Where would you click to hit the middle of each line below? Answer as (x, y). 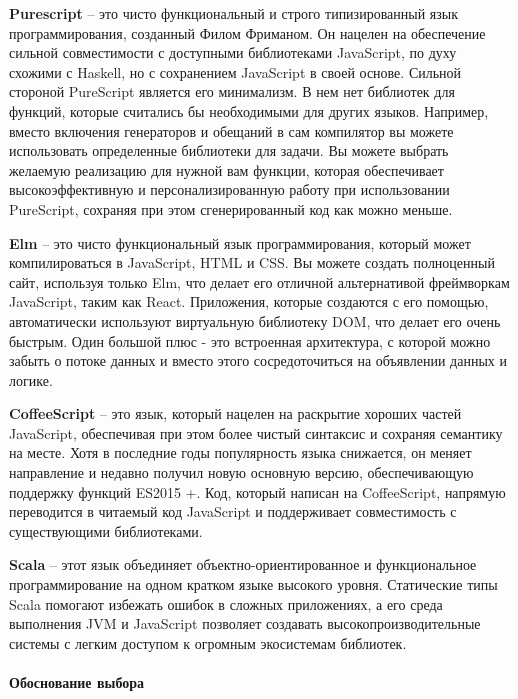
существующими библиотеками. (106, 530)
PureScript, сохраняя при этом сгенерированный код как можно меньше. (231, 208)
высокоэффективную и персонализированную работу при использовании (229, 189)
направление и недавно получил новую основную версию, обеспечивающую (241, 472)
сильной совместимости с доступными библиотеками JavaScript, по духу (233, 52)
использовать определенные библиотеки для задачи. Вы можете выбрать (229, 150)
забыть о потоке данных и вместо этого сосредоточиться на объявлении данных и (258, 360)
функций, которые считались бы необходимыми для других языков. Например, (249, 110)
